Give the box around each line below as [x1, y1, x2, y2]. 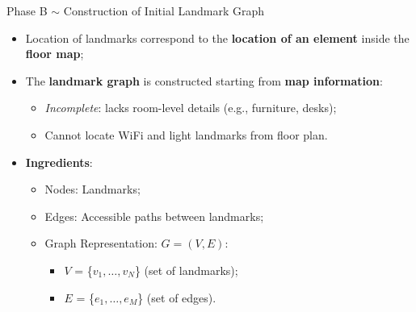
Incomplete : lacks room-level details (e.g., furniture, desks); [44, 99, 337, 116]
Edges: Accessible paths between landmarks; [44, 207, 264, 224]
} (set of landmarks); [134, 261, 238, 278]
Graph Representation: [44, 235, 158, 252]
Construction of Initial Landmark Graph [63, 2, 265, 19]
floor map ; [25, 45, 84, 62]
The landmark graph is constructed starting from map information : [25, 72, 383, 89]
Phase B [6, 2, 48, 19]
